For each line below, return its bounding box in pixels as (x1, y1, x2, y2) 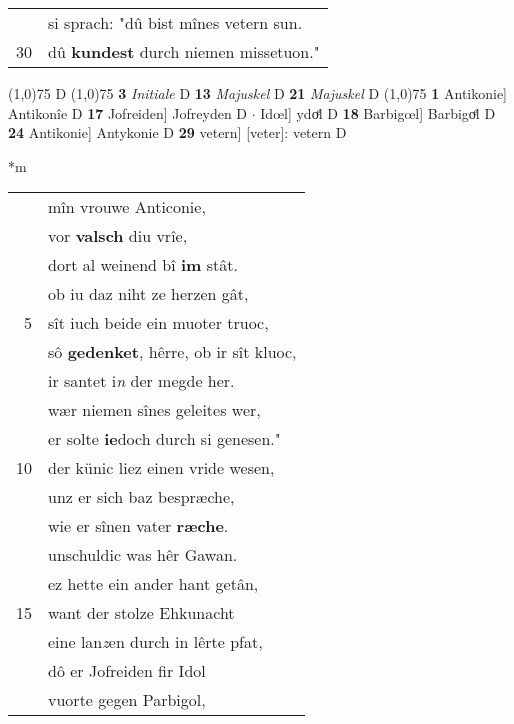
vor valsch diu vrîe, (48, 224, 188, 248)
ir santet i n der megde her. (48, 369, 235, 393)
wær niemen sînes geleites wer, (48, 398, 261, 422)
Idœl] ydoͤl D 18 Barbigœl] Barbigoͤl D (260, 102, 496, 123)
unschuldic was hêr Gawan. (48, 543, 238, 567)
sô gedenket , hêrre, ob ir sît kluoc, (48, 340, 297, 364)
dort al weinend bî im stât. (48, 253, 238, 277)
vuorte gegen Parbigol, (48, 688, 206, 712)
